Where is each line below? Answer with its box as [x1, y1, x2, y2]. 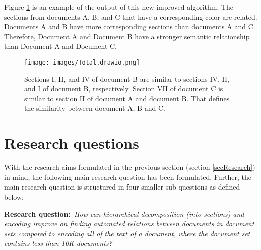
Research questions [4, 133, 139, 153]
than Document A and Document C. [4, 41, 117, 51]
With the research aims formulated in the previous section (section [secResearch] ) [4, 162, 255, 172]
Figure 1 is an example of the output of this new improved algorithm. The [4, 2, 234, 12]
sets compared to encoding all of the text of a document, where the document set [4, 228, 250, 238]
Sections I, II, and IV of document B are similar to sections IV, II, [24, 73, 229, 84]
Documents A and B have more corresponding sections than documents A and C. [4, 21, 255, 32]
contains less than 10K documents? [4, 238, 112, 248]
